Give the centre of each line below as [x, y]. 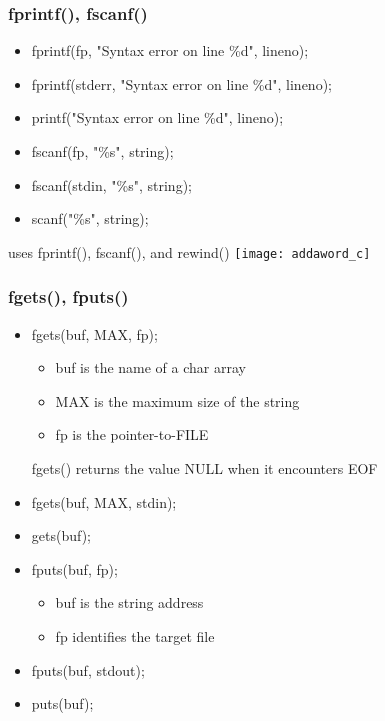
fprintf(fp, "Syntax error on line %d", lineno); [170, 50]
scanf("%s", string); [90, 218]
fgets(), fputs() [68, 296]
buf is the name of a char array [150, 367]
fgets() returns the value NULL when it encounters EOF [204, 468]
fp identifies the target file [135, 636]
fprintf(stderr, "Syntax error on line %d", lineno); [181, 83]
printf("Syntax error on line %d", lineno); [157, 117]
